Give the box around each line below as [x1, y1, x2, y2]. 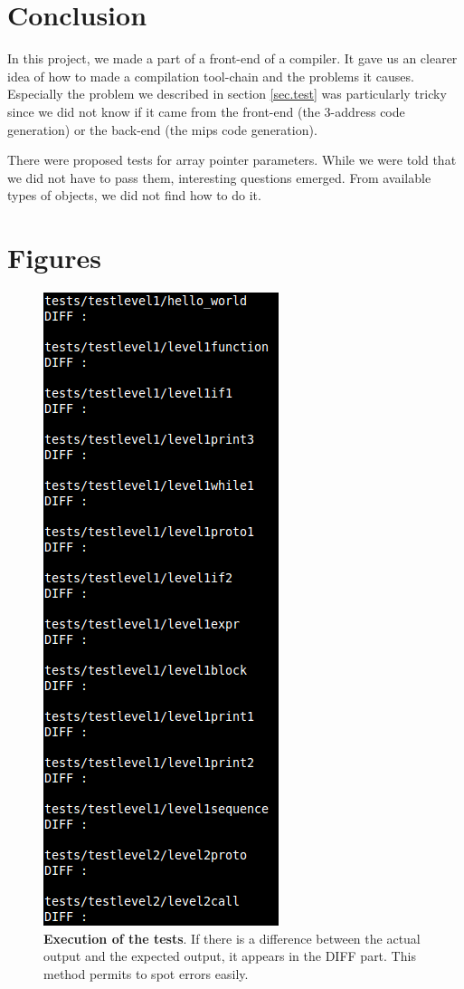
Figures [7, 239, 101, 276]
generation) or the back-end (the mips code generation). [7, 120, 317, 139]
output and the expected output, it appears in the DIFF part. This [43, 946, 416, 965]
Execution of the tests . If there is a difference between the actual [43, 928, 421, 947]
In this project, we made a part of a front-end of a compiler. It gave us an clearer [7, 49, 458, 68]
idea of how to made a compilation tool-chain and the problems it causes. [7, 66, 414, 85]
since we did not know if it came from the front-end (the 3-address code [7, 101, 405, 120]
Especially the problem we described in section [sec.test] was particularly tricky [7, 84, 447, 103]
